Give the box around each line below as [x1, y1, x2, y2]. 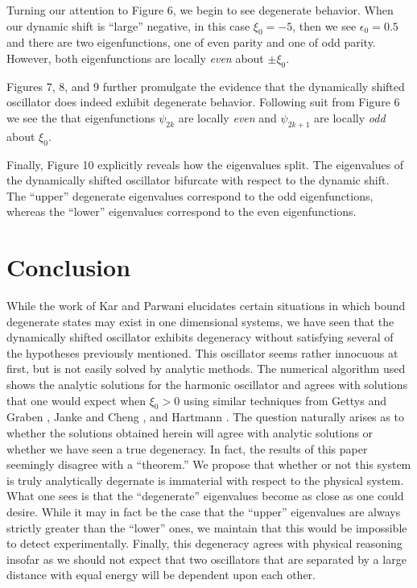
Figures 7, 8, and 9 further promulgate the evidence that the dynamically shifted [6, 77, 405, 94]
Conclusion [6, 251, 131, 284]
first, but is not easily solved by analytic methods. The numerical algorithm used [6, 360, 406, 377]
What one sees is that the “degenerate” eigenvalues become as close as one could [6, 487, 404, 504]
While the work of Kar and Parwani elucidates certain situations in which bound [6, 297, 406, 314]
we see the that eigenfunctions [6, 109, 155, 126]
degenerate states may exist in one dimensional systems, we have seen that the [6, 313, 394, 329]
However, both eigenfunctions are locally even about [6, 49, 264, 66]
